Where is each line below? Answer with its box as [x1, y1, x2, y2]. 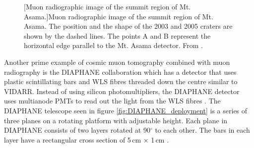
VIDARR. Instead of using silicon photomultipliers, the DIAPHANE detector [4, 86, 240, 96]
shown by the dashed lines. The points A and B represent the [24, 30, 211, 41]
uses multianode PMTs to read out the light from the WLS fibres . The [4, 96, 221, 106]
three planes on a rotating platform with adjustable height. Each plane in [4, 115, 228, 125]
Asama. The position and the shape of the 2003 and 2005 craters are [24, 21, 233, 31]
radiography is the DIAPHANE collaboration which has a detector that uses [4, 66, 237, 77]
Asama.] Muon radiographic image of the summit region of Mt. [24, 11, 213, 21]
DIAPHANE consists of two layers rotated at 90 [4, 125, 150, 135]
